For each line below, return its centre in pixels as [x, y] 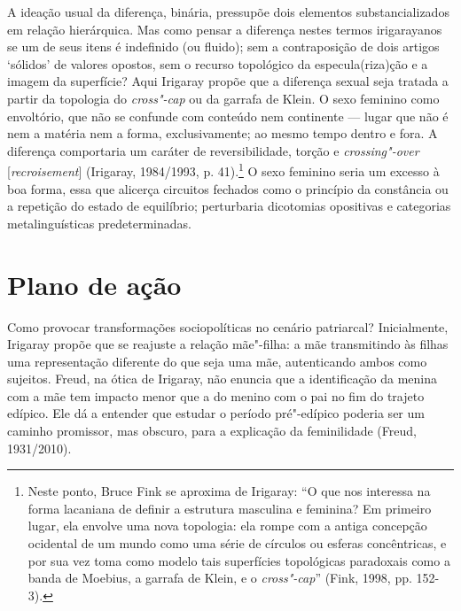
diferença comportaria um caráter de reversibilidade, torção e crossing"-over [213, 150]
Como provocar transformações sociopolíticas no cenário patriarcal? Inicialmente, [228, 326]
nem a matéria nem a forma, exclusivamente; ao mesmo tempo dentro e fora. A [223, 133]
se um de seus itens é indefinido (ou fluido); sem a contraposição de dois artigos [223, 46]
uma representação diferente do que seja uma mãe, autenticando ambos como [217, 361]
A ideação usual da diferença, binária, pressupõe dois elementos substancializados [228, 12]
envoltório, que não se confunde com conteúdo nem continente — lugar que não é [228, 116]
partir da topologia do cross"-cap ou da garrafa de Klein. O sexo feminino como [223, 98]
